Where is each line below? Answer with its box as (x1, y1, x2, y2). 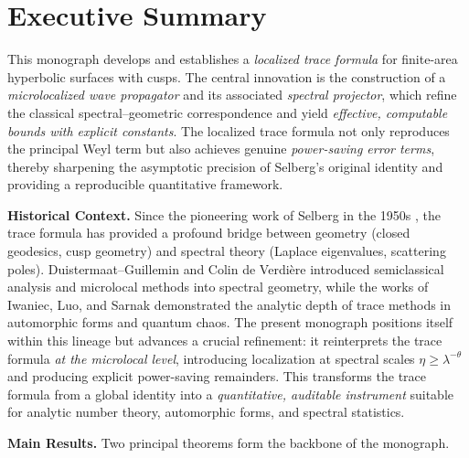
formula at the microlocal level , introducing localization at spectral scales (7, 348, 415, 367)
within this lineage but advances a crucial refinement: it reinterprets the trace (7, 331, 442, 350)
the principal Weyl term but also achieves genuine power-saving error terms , (7, 139, 435, 158)
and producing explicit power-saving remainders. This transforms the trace (7, 367, 427, 386)
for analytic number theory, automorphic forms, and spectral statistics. (7, 402, 405, 421)
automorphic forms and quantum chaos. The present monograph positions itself (7, 313, 453, 332)
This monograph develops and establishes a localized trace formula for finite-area (7, 49, 458, 69)
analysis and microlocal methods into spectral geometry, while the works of (7, 277, 429, 296)
